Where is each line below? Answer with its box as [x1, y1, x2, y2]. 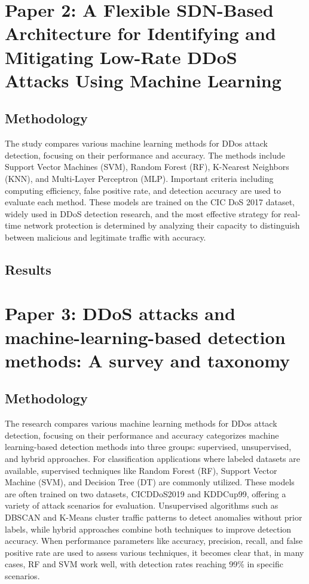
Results [5, 260, 51, 278]
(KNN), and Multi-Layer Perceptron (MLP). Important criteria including [5, 172, 274, 184]
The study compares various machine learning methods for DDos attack [5, 137, 268, 150]
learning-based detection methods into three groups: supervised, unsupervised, [5, 440, 292, 453]
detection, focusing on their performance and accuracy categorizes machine [5, 428, 279, 441]
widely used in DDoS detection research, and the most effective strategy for [5, 207, 282, 220]
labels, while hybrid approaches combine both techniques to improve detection [5, 522, 292, 535]
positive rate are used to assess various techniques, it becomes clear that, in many [5, 546, 304, 558]
